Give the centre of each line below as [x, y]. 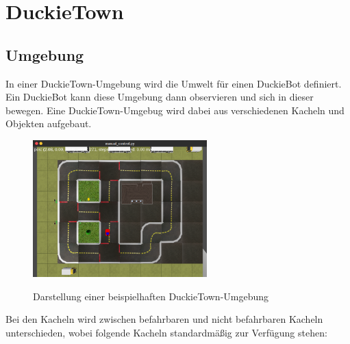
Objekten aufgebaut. [49, 123]
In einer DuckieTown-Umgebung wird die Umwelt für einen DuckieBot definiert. [174, 83]
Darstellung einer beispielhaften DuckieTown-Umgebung [151, 296]
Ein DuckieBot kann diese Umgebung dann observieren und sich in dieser [160, 97]
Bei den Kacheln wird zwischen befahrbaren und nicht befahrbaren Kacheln [164, 319]
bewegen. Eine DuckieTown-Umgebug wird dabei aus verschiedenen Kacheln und [175, 110]
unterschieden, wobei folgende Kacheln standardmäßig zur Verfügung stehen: [166, 333]
